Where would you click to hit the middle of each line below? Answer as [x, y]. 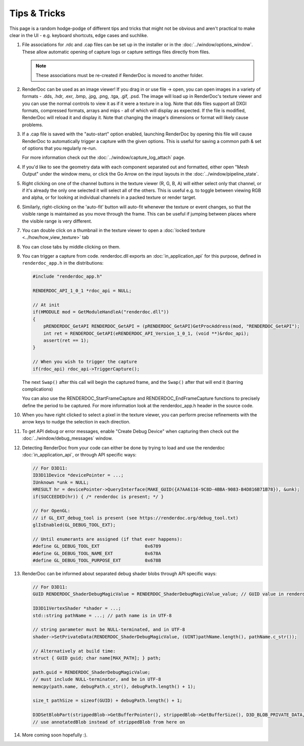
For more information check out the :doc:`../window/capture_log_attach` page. [104, 158]
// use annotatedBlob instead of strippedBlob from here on [109, 722]
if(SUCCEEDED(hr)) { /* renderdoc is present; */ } [98, 496]
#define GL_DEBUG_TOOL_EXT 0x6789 [97, 546]
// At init [46, 305]
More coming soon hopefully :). [55, 735]
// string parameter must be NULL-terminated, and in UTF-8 [109, 630]
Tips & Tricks [37, 13]
